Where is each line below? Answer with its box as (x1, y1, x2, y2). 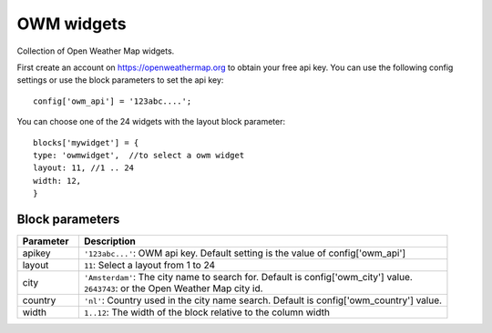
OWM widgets (16, 14, 127, 34)
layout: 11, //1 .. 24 (33, 163, 135, 173)
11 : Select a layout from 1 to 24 (83, 258, 216, 271)
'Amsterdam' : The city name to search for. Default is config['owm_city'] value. (83, 270, 414, 283)
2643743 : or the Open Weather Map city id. (83, 282, 263, 295)
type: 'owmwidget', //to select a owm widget (33, 150, 245, 160)
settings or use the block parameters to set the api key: (16, 75, 224, 86)
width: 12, (33, 176, 82, 186)
